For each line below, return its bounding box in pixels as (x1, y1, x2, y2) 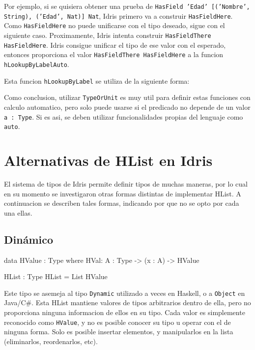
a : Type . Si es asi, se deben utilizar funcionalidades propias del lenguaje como (4, 111, 243, 122)
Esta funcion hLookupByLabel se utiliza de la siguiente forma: (4, 75, 190, 86)
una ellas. (4, 207, 32, 218)
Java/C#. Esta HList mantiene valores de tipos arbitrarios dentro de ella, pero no (4, 297, 251, 308)
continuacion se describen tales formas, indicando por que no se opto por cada (4, 198, 239, 208)
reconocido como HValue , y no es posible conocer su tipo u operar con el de (4, 317, 231, 327)
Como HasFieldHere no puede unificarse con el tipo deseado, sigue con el (4, 20, 225, 31)
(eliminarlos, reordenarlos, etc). (4, 336, 98, 346)
